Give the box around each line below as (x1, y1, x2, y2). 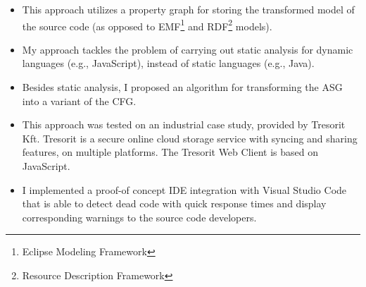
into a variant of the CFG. (22, 93, 137, 108)
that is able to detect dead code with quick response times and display (22, 196, 327, 211)
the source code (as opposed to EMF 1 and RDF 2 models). (22, 16, 272, 33)
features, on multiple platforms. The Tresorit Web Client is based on (22, 145, 318, 159)
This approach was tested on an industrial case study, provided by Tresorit (22, 117, 346, 132)
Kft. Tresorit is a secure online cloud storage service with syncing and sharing (22, 130, 358, 145)
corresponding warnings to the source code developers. (22, 209, 257, 224)
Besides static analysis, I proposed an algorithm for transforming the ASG (22, 80, 343, 94)
